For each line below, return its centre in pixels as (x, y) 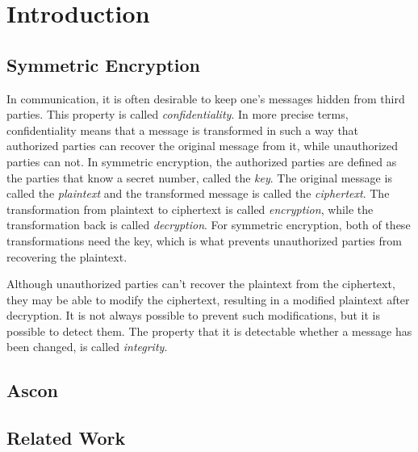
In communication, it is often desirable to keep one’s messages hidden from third (206, 98)
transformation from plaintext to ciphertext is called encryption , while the (190, 209)
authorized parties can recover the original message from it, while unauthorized (203, 146)
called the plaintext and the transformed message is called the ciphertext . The (198, 193)
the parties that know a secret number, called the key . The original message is (199, 177)
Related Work (66, 438)
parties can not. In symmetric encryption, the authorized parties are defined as (202, 161)
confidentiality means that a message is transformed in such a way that (183, 130)
